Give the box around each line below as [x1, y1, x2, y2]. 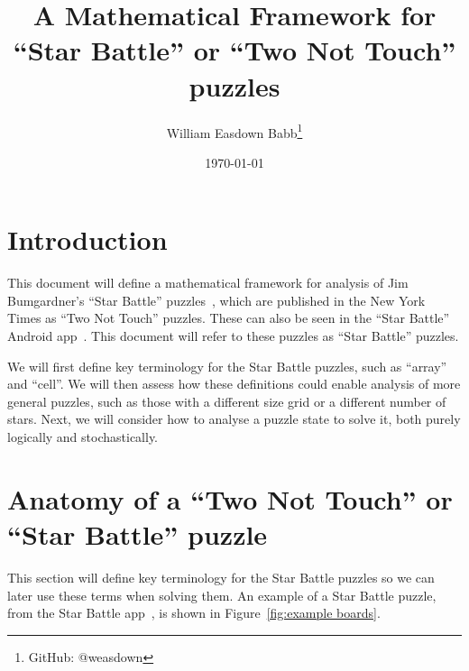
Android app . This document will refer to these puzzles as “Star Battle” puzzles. [7, 326, 459, 345]
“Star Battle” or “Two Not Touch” [13, 32, 456, 69]
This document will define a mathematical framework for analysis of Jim [7, 273, 409, 292]
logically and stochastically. [7, 427, 159, 446]
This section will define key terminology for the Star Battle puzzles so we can [7, 567, 435, 586]
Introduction [7, 221, 168, 258]
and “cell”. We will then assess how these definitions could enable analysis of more [7, 374, 461, 393]
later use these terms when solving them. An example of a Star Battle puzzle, [7, 585, 437, 604]
